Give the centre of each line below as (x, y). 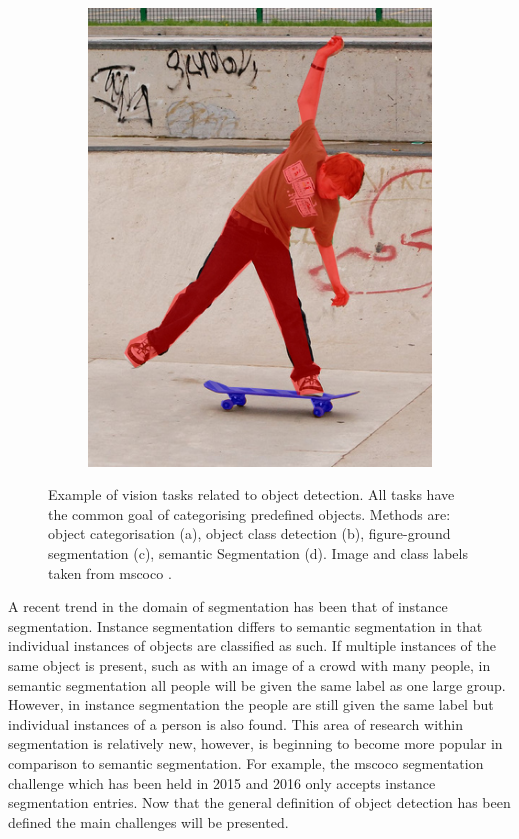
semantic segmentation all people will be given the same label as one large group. (257, 684)
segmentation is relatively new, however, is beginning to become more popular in (255, 743)
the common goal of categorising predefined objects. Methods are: (249, 513)
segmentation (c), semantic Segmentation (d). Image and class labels (258, 553)
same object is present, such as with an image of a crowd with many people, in (249, 665)
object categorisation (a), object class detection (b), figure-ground (249, 533)
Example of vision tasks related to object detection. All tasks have (251, 494)
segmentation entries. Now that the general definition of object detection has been (259, 802)
